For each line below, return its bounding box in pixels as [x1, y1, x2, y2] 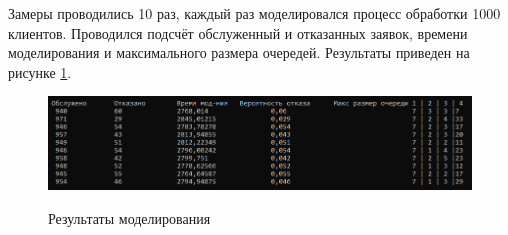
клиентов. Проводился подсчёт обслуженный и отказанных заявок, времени [8, 22, 468, 43]
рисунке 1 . [8, 61, 72, 82]
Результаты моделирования [48, 208, 211, 229]
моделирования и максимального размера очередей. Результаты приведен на [8, 42, 470, 63]
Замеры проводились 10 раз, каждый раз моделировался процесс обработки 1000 [8, 3, 501, 23]
